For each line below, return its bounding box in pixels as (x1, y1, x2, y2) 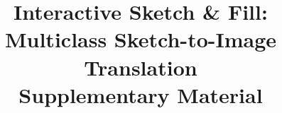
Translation (84, 52, 197, 81)
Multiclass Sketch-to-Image (4, 25, 277, 54)
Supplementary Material (18, 80, 263, 109)
